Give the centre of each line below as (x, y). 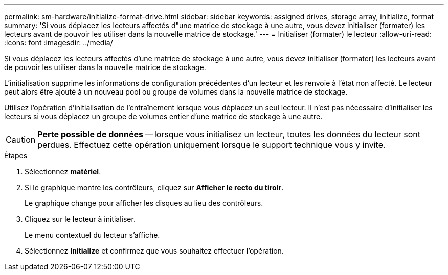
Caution (21, 140)
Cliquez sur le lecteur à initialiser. (80, 219)
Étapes (16, 156)
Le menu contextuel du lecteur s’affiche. (92, 235)
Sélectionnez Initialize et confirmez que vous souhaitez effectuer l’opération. (154, 251)
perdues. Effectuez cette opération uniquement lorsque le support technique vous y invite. (211, 145)
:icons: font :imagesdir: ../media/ (59, 43)
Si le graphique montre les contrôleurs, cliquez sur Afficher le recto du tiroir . (154, 187)
